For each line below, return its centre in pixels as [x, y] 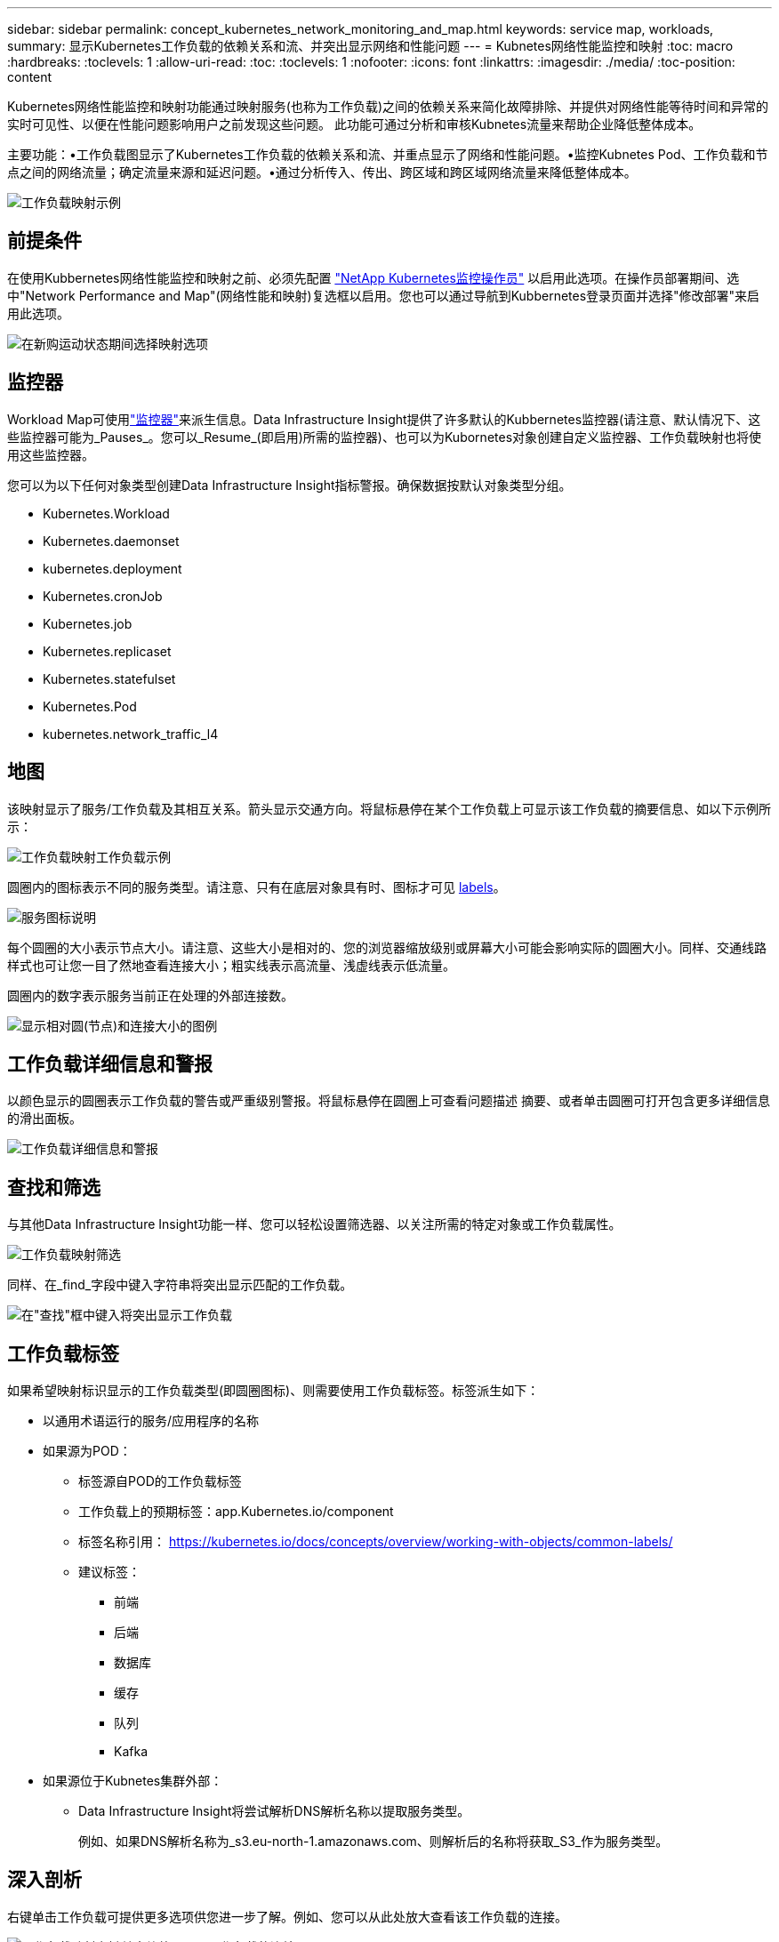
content [30, 77]
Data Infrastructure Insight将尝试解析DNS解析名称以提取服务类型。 [274, 1811]
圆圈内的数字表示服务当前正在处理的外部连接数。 [150, 995]
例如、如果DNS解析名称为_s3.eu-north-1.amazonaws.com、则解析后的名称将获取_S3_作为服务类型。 [373, 1842]
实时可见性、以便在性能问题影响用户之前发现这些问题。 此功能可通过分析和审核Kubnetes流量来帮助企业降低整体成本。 [354, 124]
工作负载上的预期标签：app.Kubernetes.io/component [236, 1512]
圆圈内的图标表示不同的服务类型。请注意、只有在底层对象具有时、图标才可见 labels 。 [257, 887]
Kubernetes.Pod [90, 706]
